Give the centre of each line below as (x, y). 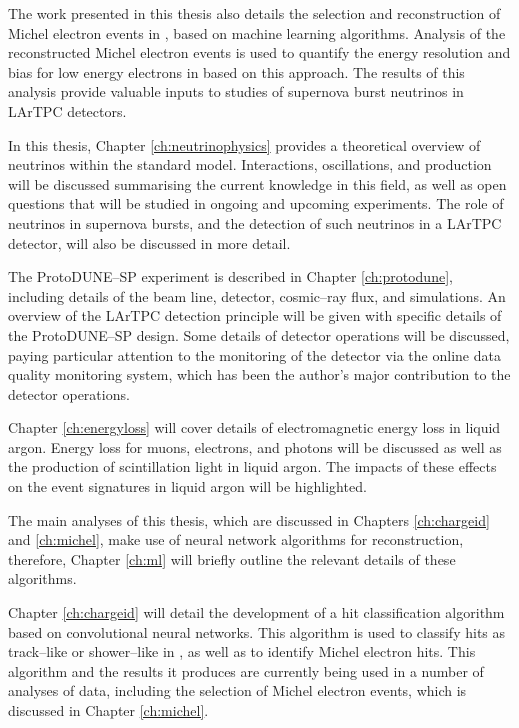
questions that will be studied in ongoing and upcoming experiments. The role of (256, 203)
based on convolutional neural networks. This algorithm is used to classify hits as (257, 631)
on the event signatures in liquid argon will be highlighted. (187, 486)
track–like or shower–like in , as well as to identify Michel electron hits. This (242, 651)
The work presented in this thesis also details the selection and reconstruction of (254, 13)
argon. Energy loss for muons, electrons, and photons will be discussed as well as (255, 446)
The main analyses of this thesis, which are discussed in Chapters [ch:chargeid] (249, 519)
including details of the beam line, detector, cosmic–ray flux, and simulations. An (257, 295)
